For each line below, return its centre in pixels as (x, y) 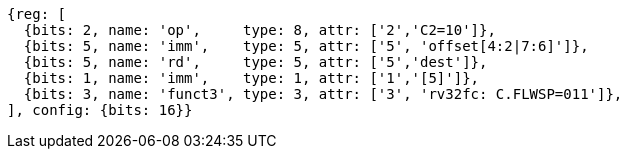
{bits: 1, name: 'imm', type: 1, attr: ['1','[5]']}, (251, 78)
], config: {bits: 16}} (100, 110)
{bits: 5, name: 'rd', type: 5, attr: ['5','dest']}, (255, 62)
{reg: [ (37, 14)
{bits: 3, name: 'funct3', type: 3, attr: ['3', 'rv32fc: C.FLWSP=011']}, (323, 94)
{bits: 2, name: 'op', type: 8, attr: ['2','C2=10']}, (259, 30)
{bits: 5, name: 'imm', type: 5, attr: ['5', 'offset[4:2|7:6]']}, (306, 46)
